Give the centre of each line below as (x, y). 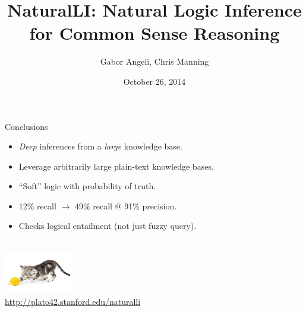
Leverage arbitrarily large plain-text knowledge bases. (116, 166)
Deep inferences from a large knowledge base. (100, 146)
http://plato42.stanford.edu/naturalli (73, 301)
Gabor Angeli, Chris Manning (154, 61)
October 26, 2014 (154, 81)
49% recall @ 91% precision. (126, 206)
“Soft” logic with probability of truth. (87, 186)
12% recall (37, 206)
